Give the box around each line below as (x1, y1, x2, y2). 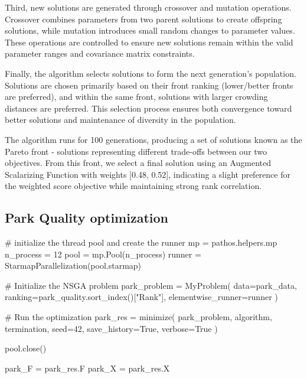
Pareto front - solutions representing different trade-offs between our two (5, 145, 267, 157)
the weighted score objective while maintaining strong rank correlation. (5, 180, 262, 192)
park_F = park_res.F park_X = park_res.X (5, 361, 170, 374)
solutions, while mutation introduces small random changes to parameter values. (5, 24, 295, 37)
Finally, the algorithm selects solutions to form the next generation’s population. (5, 67, 296, 79)
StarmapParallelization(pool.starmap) (5, 259, 142, 272)
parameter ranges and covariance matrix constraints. (5, 47, 195, 60)
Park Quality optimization (5, 208, 168, 227)
